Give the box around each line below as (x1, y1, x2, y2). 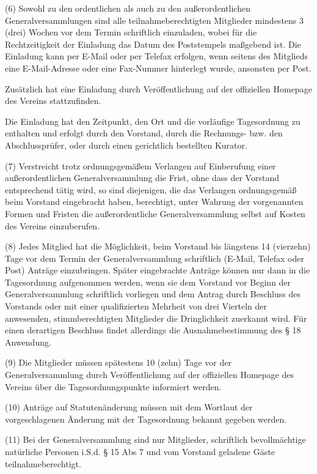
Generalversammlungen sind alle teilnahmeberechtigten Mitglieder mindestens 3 (5, 13, 304, 26)
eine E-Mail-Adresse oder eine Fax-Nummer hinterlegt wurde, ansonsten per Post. (5, 61, 312, 74)
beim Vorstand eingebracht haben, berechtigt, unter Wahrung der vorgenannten (5, 195, 304, 208)
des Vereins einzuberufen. (5, 219, 100, 232)
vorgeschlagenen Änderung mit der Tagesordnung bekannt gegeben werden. (5, 412, 287, 425)
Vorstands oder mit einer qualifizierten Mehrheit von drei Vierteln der (5, 300, 268, 313)
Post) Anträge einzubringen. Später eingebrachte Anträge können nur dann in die (5, 264, 310, 276)
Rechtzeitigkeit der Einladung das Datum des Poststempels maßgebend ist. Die (5, 37, 301, 50)
